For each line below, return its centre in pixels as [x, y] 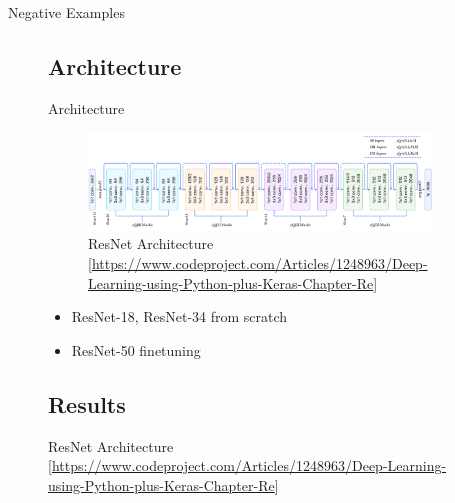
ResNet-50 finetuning [136, 349]
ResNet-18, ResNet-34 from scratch [179, 316]
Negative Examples [66, 12]
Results [87, 403]
